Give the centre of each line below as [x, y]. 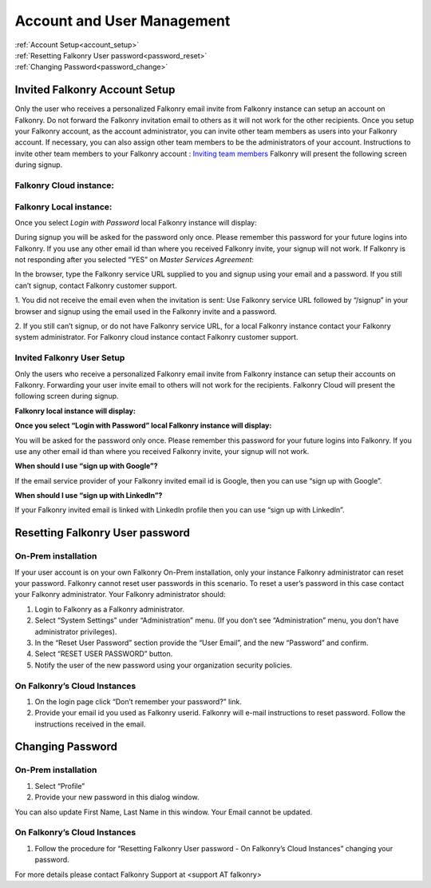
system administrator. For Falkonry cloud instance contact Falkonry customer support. [156, 337]
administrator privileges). [76, 631]
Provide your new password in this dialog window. [117, 797]
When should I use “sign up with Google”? [87, 466]
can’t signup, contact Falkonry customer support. [96, 285]
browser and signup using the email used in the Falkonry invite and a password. [146, 311]
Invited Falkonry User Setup [70, 358]
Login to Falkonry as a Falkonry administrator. [110, 609]
